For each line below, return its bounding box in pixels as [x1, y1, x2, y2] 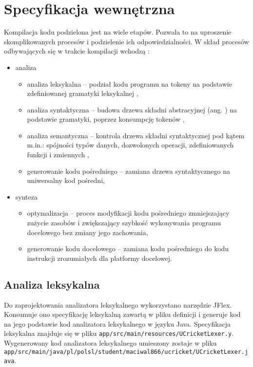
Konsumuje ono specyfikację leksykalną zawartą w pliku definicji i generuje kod [4, 309, 241, 319]
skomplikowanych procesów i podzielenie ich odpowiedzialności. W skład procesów [4, 36, 249, 46]
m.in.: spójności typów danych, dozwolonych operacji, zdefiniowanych [27, 140, 234, 150]
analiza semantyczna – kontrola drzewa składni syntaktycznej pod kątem [27, 130, 245, 140]
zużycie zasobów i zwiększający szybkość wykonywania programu [27, 218, 221, 228]
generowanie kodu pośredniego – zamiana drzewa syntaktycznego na [27, 165, 230, 176]
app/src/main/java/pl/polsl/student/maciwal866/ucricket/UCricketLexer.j [4, 348, 249, 355]
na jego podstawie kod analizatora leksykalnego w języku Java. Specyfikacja [4, 318, 231, 329]
